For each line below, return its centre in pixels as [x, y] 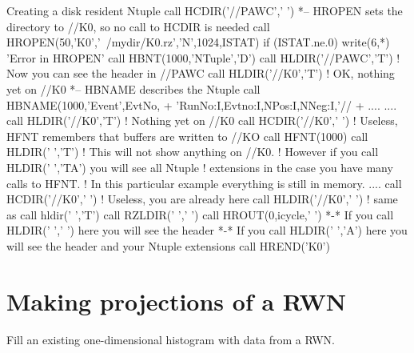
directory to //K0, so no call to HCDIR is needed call [138, 26]
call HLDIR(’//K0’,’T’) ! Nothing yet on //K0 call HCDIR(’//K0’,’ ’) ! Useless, [202, 120]
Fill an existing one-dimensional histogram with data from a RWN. [171, 339]
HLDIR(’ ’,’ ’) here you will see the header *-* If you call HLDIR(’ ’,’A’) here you [207, 230]
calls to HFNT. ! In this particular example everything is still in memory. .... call [204, 183]
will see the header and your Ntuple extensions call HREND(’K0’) [168, 245]
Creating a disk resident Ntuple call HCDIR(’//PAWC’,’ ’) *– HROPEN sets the [205, 10]
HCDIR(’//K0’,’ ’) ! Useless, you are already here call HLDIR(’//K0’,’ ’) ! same [202, 199]
